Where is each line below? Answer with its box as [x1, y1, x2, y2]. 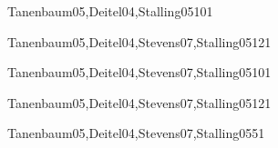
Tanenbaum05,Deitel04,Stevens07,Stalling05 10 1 [7, 63, 272, 82]
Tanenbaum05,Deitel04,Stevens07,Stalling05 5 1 [7, 123, 265, 143]
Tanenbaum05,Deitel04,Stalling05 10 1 [7, 2, 213, 20]
